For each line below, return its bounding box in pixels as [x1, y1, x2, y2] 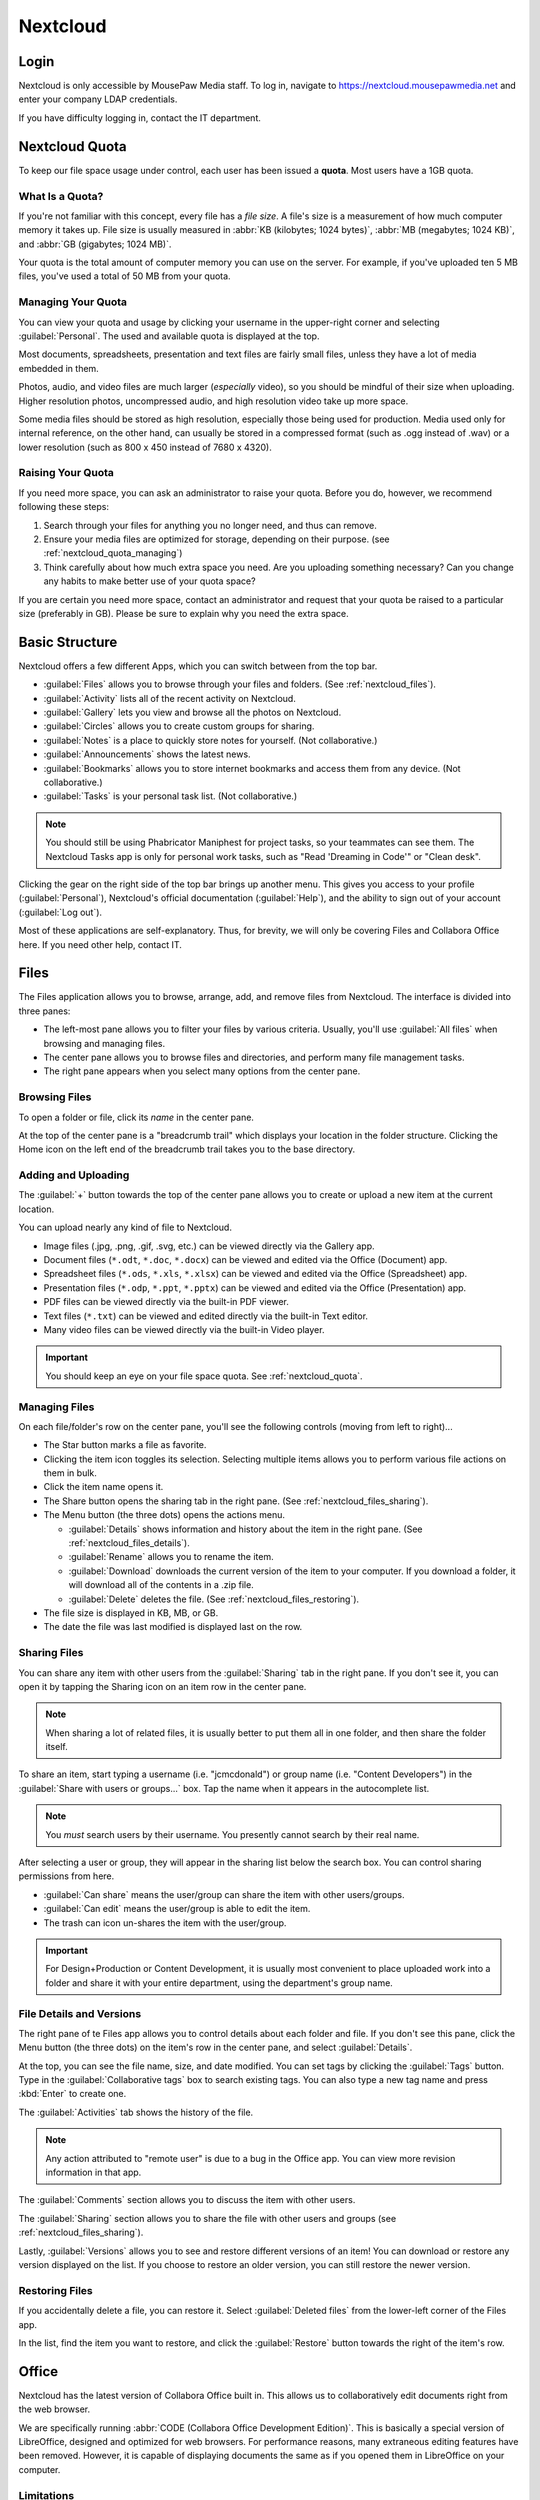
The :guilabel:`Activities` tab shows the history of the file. [18, 2106, 254, 2118]
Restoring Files [18, 2283, 94, 2297]
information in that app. [45, 2166, 142, 2179]
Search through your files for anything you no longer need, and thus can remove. [43, 519, 377, 531]
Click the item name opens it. [43, 1481, 164, 1493]
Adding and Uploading [18, 1168, 130, 1182]
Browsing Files [18, 1090, 92, 1104]
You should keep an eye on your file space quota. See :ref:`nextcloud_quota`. [45, 1370, 364, 1382]
